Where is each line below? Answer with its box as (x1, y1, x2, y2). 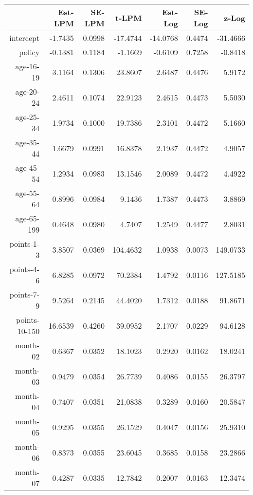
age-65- (15, 213, 40, 224)
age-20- (15, 86, 40, 97)
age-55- (15, 187, 40, 198)
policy (19, 46, 40, 58)
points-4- (9, 263, 40, 275)
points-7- (9, 289, 40, 300)
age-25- (15, 111, 40, 122)
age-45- (15, 162, 40, 173)
